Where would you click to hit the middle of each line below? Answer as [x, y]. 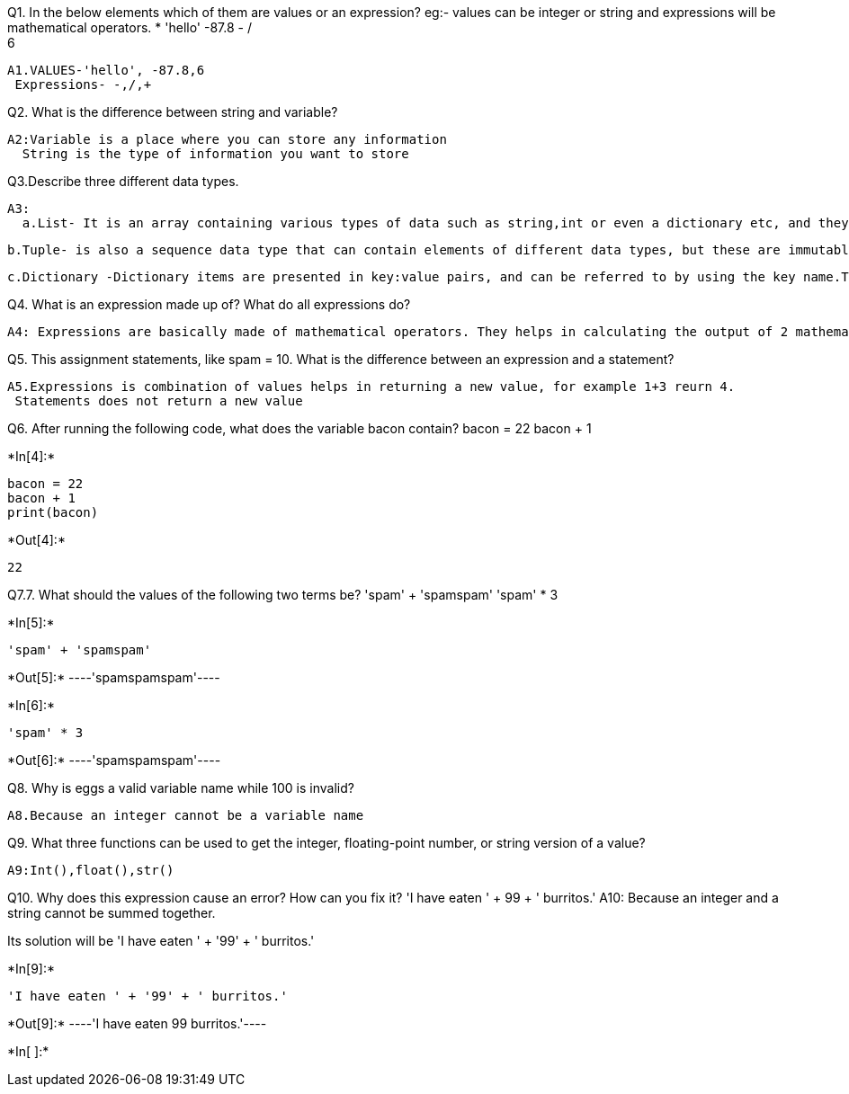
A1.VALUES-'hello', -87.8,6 [106, 70]
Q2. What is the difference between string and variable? [173, 112]
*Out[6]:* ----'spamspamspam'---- [114, 760]
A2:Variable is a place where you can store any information [227, 139]
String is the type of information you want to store [215, 154]
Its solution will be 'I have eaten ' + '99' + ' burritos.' [161, 941]
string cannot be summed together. [112, 913]
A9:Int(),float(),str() [91, 870]
